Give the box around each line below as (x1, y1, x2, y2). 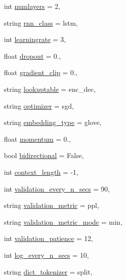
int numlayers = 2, (4, 1, 61, 11)
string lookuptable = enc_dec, (4, 83, 96, 94)
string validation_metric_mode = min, (4, 216, 123, 227)
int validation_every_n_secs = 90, (4, 183, 110, 194)
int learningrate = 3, (4, 34, 66, 44)
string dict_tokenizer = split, (4, 266, 93, 277)
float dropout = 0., (4, 50, 61, 61)
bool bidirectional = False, (4, 150, 84, 160)
